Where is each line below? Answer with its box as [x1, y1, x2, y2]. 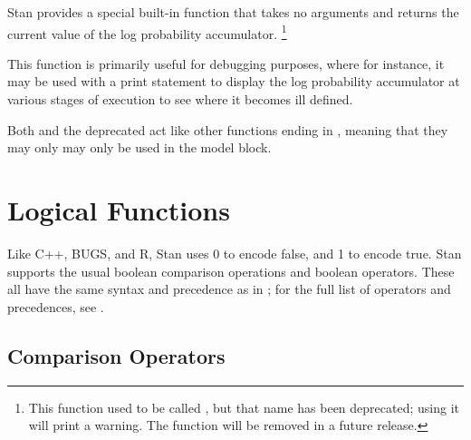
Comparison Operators [7, 341, 226, 369]
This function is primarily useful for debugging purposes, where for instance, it [7, 54, 445, 73]
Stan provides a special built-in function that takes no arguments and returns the [7, 3, 459, 21]
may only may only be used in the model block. [7, 138, 272, 157]
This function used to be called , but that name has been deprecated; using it [28, 397, 459, 416]
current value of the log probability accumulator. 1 [7, 21, 287, 43]
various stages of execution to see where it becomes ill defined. [7, 90, 353, 109]
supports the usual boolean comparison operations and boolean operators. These [7, 261, 455, 280]
